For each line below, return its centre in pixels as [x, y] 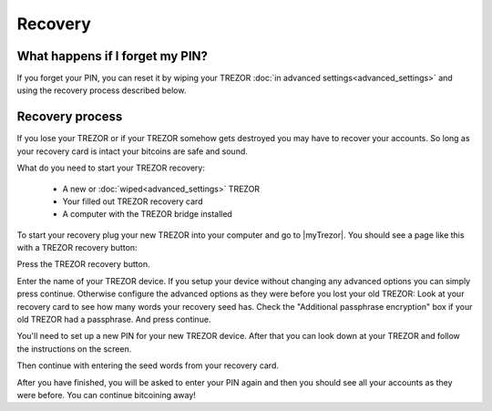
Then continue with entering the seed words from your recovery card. [148, 365]
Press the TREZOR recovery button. [83, 264]
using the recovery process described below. [102, 90]
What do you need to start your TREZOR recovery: [111, 168]
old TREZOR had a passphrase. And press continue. [114, 320]
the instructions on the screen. [74, 349]
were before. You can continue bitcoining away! [106, 395]
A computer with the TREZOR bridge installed [147, 214]
